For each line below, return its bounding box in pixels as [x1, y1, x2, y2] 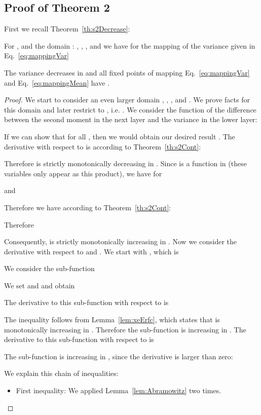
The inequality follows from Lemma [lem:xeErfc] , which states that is [4, 314, 220, 325]
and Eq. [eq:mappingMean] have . [4, 77, 109, 88]
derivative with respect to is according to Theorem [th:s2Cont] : [4, 141, 201, 152]
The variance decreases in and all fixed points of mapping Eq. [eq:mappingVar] [4, 67, 250, 78]
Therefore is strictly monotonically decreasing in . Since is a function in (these [4, 158, 247, 169]
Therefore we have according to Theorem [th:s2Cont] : [4, 202, 171, 212]
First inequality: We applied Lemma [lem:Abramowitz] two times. [16, 385, 221, 396]
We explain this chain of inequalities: [4, 368, 119, 379]
